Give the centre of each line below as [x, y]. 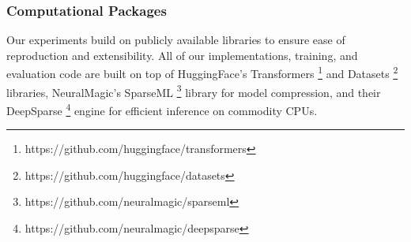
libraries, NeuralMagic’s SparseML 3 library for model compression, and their [194, 91]
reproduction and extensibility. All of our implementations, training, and [182, 55]
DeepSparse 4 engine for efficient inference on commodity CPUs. [162, 109]
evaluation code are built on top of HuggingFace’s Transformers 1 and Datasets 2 [202, 73]
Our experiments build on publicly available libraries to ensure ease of [176, 40]
